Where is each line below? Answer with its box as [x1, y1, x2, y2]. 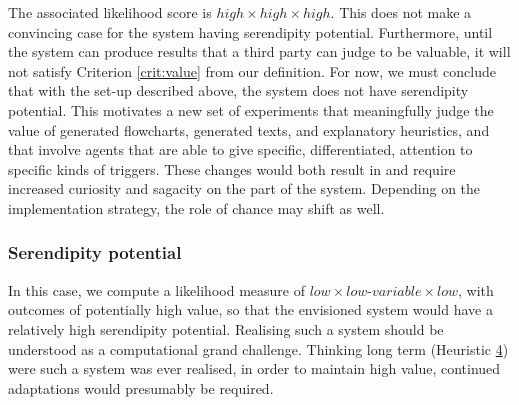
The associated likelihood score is [8, 2, 212, 22]
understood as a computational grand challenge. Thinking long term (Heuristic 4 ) [8, 338, 509, 359]
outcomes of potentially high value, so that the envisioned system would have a [8, 299, 493, 320]
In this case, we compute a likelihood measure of [8, 279, 305, 300]
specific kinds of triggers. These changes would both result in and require [8, 158, 456, 179]
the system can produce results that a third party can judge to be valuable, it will [8, 41, 511, 62]
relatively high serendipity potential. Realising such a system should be [8, 318, 444, 339]
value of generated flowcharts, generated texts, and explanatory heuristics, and [8, 119, 490, 140]
